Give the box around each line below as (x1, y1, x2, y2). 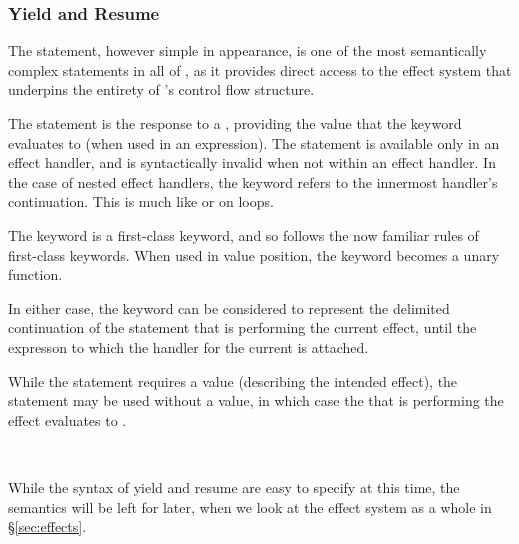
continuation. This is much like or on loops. (8, 191, 274, 212)
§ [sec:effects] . (8, 516, 87, 537)
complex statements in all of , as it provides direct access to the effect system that (8, 59, 512, 80)
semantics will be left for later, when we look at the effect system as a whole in (8, 496, 492, 517)
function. (8, 264, 63, 285)
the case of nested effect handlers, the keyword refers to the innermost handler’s (8, 171, 498, 192)
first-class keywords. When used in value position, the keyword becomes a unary (8, 244, 500, 265)
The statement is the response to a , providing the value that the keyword (8, 113, 462, 133)
